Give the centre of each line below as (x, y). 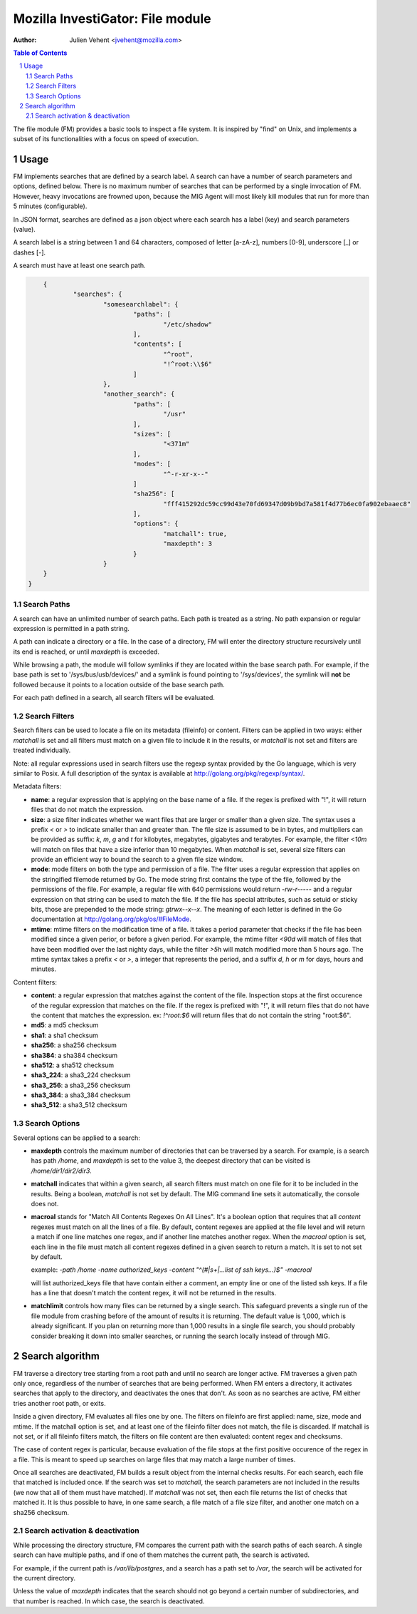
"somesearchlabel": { (141, 304)
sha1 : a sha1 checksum (65, 1035)
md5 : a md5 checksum (65, 1025)
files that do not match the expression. (87, 810)
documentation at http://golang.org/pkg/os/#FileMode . (111, 919)
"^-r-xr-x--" (186, 474)
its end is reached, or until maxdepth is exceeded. (86, 652)
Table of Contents (40, 53)
